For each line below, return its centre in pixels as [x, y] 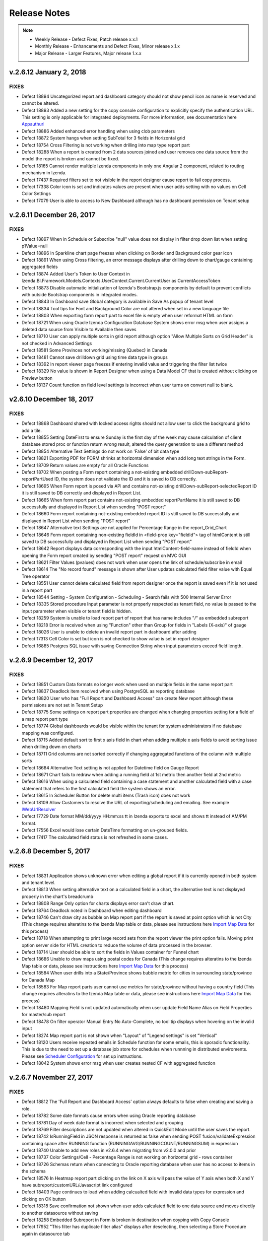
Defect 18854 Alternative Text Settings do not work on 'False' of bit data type [100, 451]
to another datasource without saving [60, 1213]
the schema [33, 1171]
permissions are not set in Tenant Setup [62, 705]
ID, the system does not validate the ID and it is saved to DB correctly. [126, 479]
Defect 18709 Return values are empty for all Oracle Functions [85, 465]
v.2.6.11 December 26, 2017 [52, 215]
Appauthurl [33, 124]
